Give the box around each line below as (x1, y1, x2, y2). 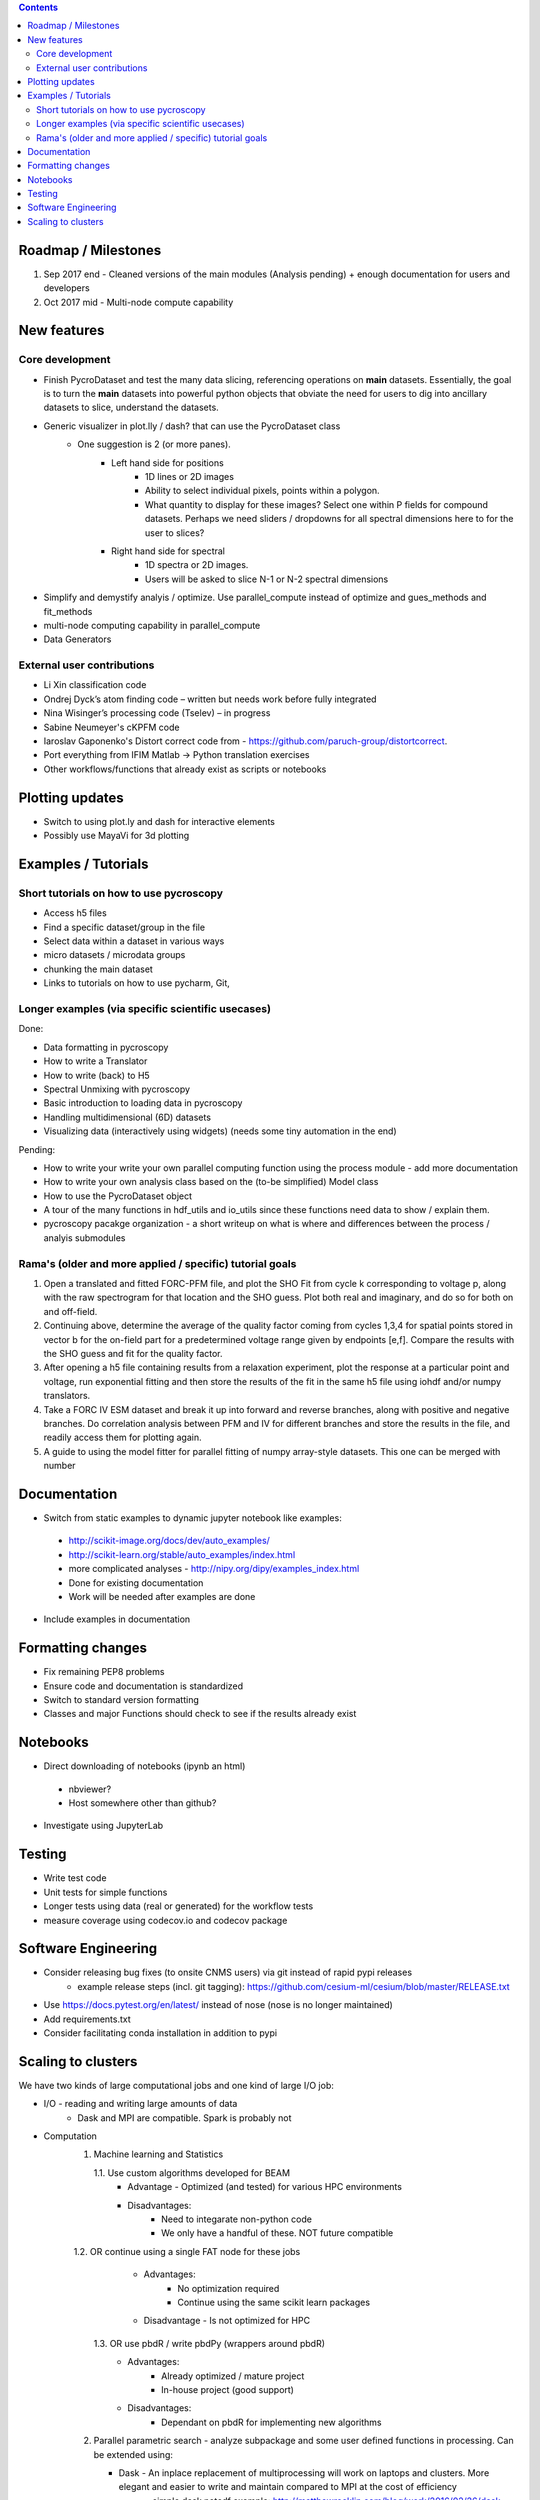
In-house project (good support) (161, 2383, 295, 2395)
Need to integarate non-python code (161, 2213, 312, 2225)
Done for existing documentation (68, 1576, 204, 1589)
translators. (43, 1390, 91, 1402)
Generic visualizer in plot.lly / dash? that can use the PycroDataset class (43, 420, 341, 432)
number (43, 1460, 76, 1472)
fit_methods (43, 605, 93, 617)
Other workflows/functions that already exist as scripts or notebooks (43, 763, 327, 775)
